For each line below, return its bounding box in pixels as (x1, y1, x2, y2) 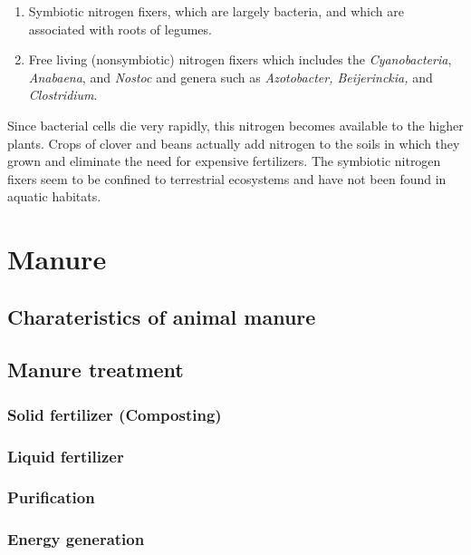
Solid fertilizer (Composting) (7, 403, 222, 425)
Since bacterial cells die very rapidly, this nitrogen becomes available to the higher (7, 115, 464, 134)
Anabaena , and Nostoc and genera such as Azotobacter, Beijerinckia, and (28, 67, 433, 86)
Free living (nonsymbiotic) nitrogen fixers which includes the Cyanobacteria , (28, 50, 452, 69)
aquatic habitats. (7, 187, 101, 206)
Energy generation (7, 528, 145, 550)
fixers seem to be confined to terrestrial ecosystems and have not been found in (7, 169, 447, 188)
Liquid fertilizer (7, 444, 124, 467)
